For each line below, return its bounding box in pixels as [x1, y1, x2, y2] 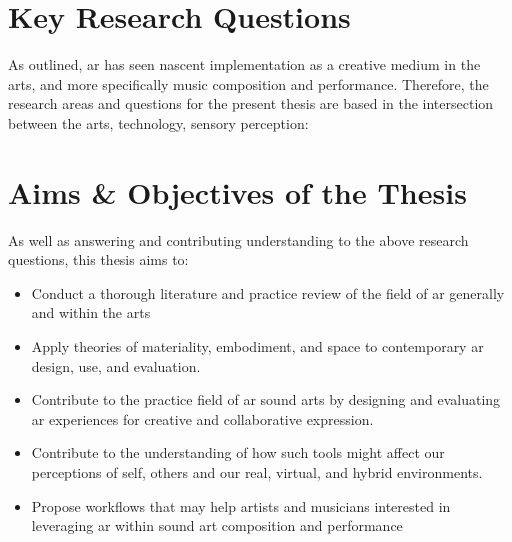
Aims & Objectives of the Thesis [8, 171, 467, 212]
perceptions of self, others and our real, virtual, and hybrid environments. [31, 461, 483, 482]
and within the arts [31, 302, 151, 323]
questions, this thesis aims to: [8, 249, 189, 270]
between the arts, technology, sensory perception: [8, 112, 309, 133]
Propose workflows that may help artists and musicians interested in [31, 495, 451, 516]
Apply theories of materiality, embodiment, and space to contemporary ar [31, 336, 484, 356]
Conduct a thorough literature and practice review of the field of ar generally [31, 282, 505, 303]
